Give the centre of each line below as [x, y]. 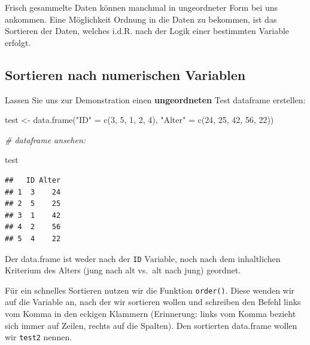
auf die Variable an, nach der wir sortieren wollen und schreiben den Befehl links [153, 302]
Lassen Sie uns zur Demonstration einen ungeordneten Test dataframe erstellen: [155, 99]
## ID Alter [33, 180]
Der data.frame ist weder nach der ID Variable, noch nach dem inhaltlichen [143, 258]
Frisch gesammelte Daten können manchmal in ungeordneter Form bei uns [141, 7]
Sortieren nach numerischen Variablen [125, 74]
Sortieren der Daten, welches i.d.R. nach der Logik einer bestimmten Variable [147, 31]
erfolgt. [18, 42]
